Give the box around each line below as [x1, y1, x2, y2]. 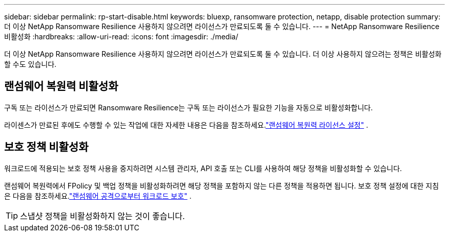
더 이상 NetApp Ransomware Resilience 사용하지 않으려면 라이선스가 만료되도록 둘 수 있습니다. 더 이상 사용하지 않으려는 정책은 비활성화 [4, 50, 442, 58]
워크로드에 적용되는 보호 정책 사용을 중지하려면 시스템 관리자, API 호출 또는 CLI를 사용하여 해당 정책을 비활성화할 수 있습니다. [4, 163, 402, 173]
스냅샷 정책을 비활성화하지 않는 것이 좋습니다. [20, 210, 185, 221]
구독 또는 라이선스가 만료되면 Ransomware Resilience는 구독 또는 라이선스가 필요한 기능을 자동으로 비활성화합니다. [4, 103, 373, 112]
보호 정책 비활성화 [4, 140, 89, 154]
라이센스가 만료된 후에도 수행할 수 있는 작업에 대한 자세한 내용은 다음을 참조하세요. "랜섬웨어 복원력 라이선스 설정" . [4, 120, 369, 129]
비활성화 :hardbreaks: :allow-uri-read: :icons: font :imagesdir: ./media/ [4, 32, 238, 41]
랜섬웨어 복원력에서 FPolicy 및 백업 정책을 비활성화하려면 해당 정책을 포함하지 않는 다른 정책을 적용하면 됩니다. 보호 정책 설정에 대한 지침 [4, 181, 439, 190]
